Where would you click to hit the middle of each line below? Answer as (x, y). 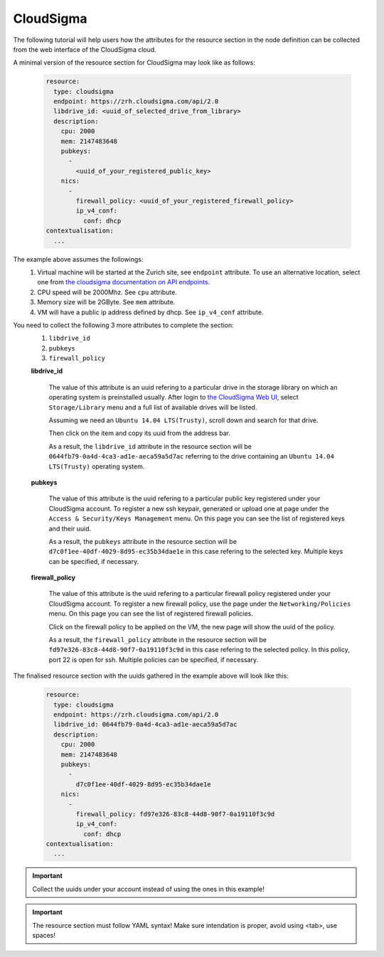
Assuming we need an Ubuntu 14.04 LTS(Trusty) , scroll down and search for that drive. (184, 420)
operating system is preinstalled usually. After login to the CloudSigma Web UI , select (174, 397)
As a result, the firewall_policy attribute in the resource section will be (158, 640)
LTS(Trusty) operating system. (97, 466)
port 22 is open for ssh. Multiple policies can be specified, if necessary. (154, 659)
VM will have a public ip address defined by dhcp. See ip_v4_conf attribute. (150, 312)
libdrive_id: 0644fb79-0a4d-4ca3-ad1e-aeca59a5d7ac (145, 725)
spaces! (44, 935)
